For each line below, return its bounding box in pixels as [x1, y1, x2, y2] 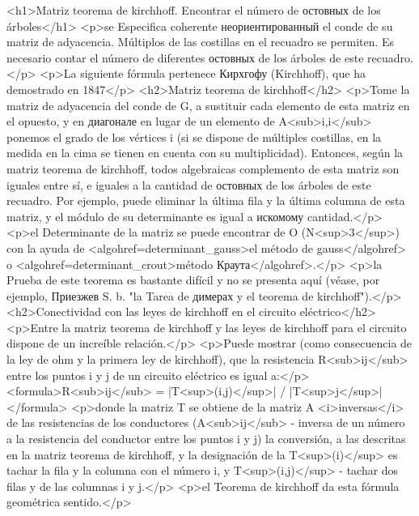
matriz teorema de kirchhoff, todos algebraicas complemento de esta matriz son [6, 160, 400, 177]
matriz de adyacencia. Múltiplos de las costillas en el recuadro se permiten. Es [6, 33, 395, 50]
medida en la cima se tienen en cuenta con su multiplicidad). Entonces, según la [6, 144, 404, 161]
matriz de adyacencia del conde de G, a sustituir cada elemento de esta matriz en [6, 96, 410, 113]
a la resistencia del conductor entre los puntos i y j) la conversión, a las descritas [6, 430, 406, 447]
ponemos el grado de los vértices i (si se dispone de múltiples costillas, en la [6, 128, 382, 145]
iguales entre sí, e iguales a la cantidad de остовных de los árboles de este [6, 176, 371, 193]
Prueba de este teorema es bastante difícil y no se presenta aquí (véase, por [6, 271, 380, 288]
